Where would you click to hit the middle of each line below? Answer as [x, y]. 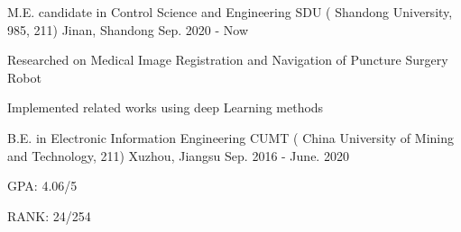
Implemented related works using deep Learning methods [166, 107]
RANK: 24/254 [49, 215]
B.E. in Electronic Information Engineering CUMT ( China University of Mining [230, 137]
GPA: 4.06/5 [42, 186]
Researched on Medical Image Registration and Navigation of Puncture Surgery [228, 60]
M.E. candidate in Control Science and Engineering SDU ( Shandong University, [230, 12]
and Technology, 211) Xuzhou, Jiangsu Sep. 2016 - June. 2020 [178, 155]
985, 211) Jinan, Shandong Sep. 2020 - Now [128, 29]
